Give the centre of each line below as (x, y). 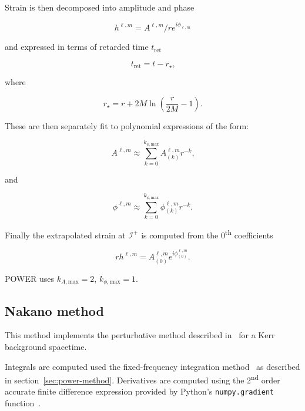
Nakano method (54, 310)
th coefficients (249, 234)
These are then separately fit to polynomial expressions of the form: (127, 125)
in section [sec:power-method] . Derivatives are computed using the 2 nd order (143, 379)
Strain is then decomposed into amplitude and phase (100, 7)
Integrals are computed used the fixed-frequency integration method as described (152, 366)
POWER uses (29, 278)
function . (23, 403)
